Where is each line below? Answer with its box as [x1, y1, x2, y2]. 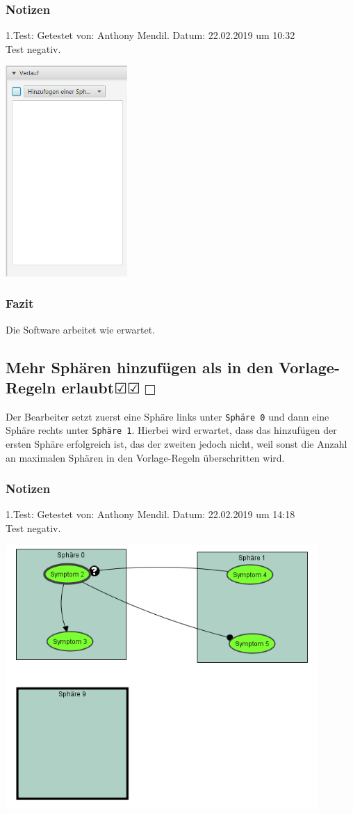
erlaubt [61, 376, 115, 398]
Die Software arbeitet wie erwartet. [6, 322, 155, 336]
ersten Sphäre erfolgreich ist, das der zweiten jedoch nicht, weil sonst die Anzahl [6, 437, 347, 451]
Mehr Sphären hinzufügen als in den [6, 356, 274, 377]
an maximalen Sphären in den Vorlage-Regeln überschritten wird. [6, 450, 285, 464]
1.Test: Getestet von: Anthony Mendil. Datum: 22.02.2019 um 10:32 [6, 28, 295, 42]
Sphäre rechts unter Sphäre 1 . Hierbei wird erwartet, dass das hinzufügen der [6, 423, 337, 437]
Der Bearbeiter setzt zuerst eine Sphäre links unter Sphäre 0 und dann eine [6, 409, 329, 423]
